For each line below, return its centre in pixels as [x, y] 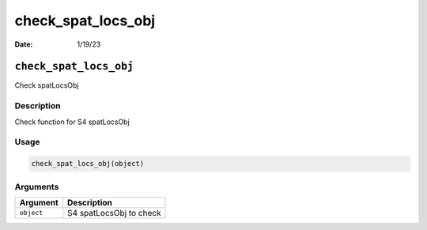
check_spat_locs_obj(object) [88, 164]
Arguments [37, 187]
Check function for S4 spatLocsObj [72, 122]
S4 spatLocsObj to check [114, 213]
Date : [24, 44]
